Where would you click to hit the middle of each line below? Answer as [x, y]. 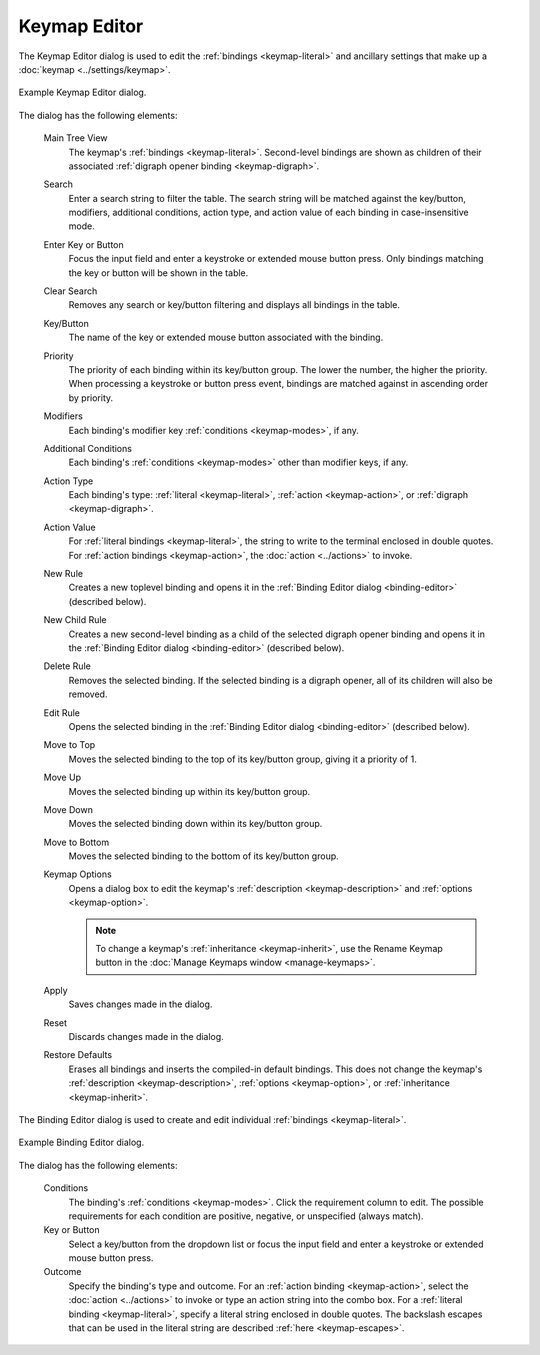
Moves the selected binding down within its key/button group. [195, 824]
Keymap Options [77, 874]
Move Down [68, 809]
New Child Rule [75, 620]
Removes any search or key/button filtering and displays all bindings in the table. [234, 305]
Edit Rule [61, 712]
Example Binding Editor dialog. [81, 1142]
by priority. [91, 397]
